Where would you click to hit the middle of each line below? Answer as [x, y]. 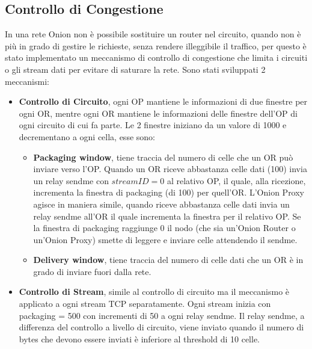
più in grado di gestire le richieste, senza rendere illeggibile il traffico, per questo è [156, 45]
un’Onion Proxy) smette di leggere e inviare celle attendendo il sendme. [165, 239]
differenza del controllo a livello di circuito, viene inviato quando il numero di [161, 327]
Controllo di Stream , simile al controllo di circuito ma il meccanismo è [154, 292]
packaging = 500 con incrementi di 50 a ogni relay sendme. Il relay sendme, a [162, 315]
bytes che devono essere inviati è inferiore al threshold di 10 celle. [139, 338]
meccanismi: [27, 81]
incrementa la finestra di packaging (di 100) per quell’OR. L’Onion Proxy [169, 192]
